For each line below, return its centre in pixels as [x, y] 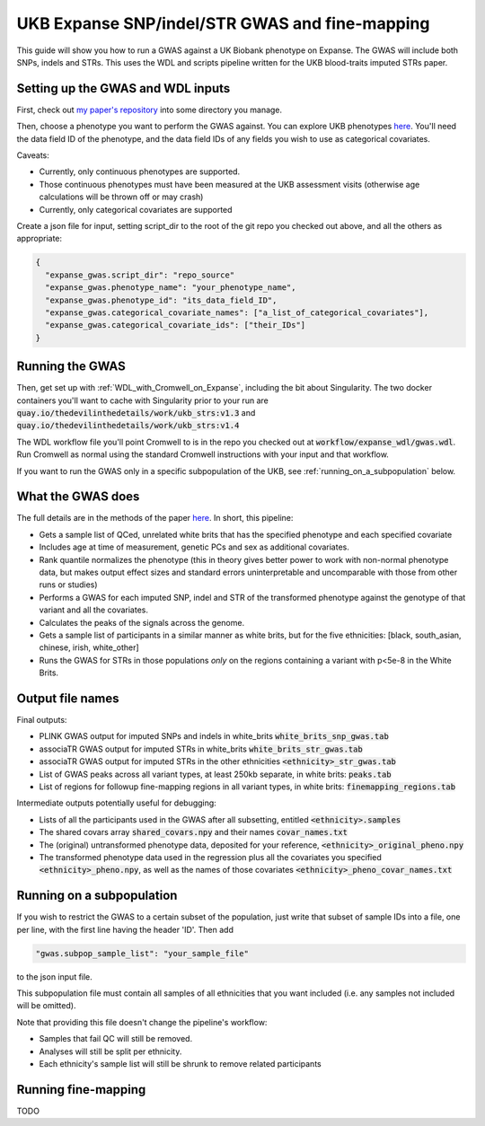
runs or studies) [68, 585]
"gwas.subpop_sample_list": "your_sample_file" [142, 953]
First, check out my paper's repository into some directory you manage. [150, 110]
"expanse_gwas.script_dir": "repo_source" [140, 275]
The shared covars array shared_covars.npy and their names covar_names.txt [193, 832]
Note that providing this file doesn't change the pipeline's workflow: [142, 1022]
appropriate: [40, 239]
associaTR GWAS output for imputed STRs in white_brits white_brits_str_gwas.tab [201, 749]
